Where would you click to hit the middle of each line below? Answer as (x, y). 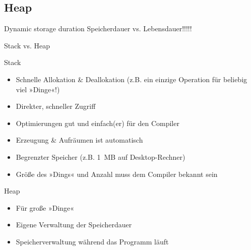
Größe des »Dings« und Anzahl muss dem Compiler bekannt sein (117, 174)
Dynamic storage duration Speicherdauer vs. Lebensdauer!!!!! (98, 28)
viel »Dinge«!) (38, 89)
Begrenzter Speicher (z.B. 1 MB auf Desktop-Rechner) (101, 157)
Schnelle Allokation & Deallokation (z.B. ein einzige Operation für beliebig (132, 79)
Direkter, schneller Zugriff (56, 106)
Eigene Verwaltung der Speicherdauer (74, 225)
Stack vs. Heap (27, 45)
